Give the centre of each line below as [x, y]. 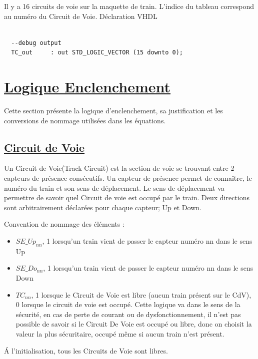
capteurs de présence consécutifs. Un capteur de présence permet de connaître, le [128, 178]
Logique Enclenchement [87, 87]
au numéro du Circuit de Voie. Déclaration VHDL [81, 16]
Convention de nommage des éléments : [64, 224]
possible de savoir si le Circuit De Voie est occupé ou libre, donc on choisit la [134, 324]
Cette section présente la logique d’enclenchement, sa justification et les [113, 111]
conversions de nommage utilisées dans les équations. [85, 120]
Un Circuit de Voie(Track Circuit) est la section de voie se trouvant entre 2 [119, 168]
